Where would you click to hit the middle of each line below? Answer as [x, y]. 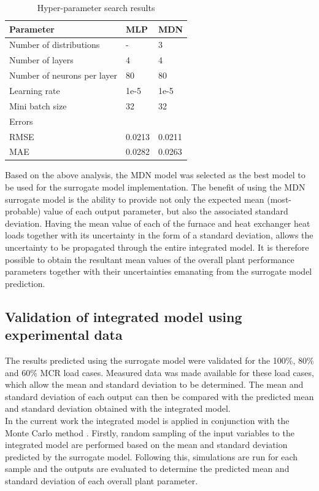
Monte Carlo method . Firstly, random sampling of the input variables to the [150, 432]
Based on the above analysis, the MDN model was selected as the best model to [155, 175]
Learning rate [35, 90]
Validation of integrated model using [124, 316]
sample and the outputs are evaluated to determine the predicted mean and [147, 469]
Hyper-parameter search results [96, 7]
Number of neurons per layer [63, 75]
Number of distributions [55, 45]
